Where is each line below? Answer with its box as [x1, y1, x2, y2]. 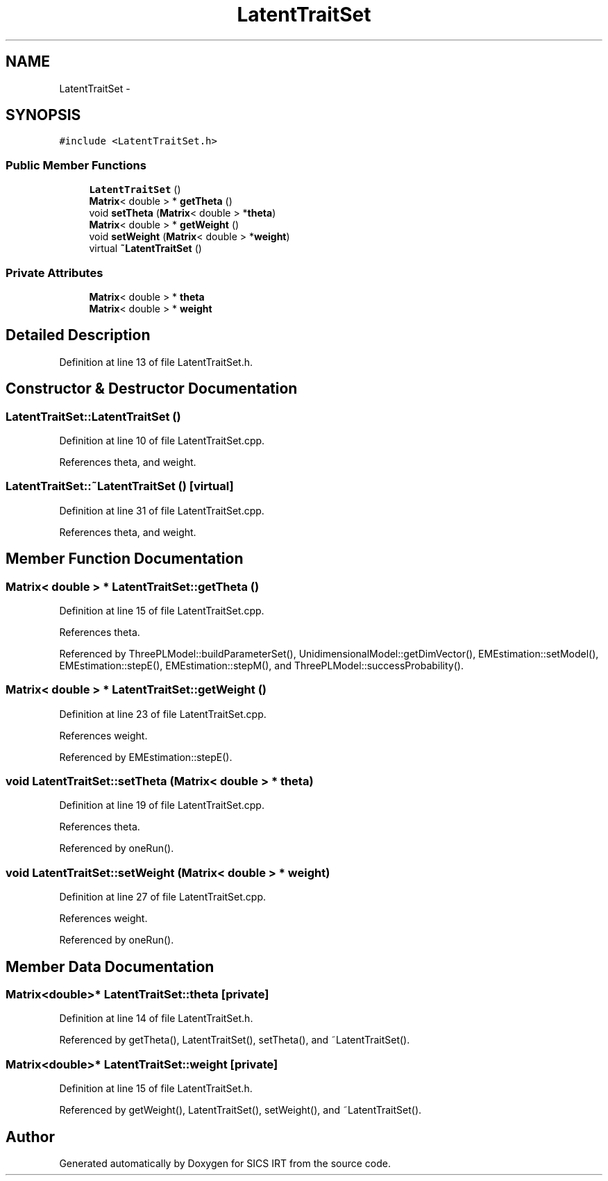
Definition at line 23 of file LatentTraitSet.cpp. [59, 707, 267, 720]
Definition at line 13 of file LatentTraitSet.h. [59, 355, 253, 368]
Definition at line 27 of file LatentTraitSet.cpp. [59, 891, 267, 903]
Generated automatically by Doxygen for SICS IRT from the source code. [59, 1157, 391, 1170]
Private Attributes [6, 265, 103, 280]
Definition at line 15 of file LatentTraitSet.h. [59, 1082, 253, 1095]
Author [6, 1128, 55, 1146]
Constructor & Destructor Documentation [6, 380, 298, 398]
